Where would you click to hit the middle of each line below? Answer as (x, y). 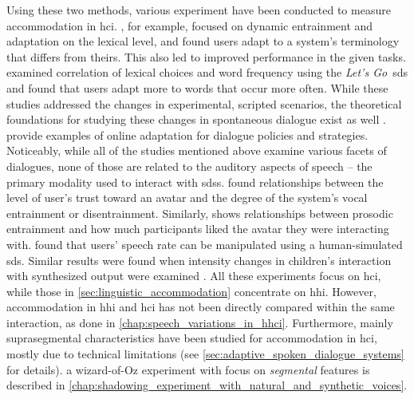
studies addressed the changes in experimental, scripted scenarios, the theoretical (204, 103)
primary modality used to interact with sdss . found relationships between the (195, 182)
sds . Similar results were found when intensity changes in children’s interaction (199, 260)
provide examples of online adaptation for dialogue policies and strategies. (187, 134)
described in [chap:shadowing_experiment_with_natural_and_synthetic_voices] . (207, 385)
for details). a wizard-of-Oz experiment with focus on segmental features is (188, 369)
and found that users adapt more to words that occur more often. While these (197, 87)
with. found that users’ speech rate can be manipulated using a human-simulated (205, 244)
